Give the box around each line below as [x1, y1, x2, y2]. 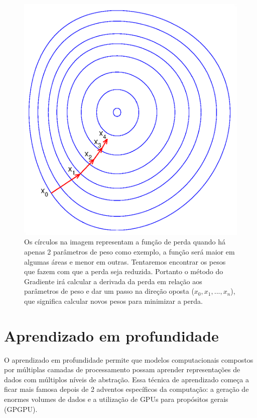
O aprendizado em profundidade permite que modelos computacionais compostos [4, 354, 253, 365]
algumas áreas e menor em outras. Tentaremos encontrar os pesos [24, 256, 226, 267]
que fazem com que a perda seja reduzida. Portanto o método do [24, 266, 223, 277]
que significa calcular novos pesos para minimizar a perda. [24, 295, 203, 306]
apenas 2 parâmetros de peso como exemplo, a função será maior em [24, 246, 235, 257]
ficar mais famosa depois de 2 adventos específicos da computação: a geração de [4, 384, 249, 394]
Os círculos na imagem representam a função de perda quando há [24, 236, 225, 247]
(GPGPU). [4, 403, 38, 414]
